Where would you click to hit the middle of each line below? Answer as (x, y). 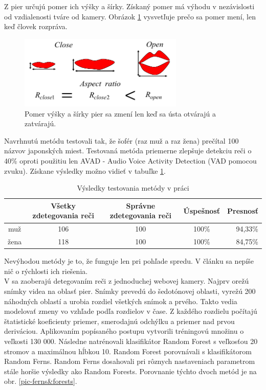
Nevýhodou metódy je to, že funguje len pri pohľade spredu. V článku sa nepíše (129, 261)
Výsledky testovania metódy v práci (133, 188)
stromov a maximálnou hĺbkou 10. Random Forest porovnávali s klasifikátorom (128, 351)
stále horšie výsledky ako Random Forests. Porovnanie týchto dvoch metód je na (130, 371)
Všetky (63, 205)
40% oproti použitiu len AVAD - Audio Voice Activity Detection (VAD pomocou (130, 161)
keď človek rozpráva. (36, 26)
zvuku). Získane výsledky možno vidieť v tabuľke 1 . (85, 170)
